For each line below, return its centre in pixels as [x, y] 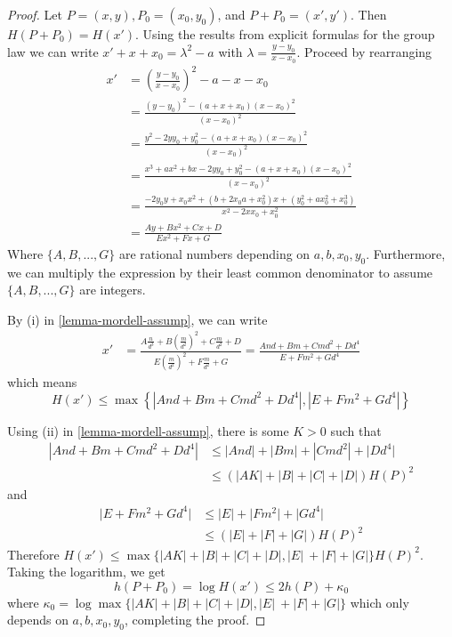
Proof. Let [35, 14]
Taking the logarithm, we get [86, 572]
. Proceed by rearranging [364, 51]
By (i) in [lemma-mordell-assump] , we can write [137, 319]
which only [379, 602]
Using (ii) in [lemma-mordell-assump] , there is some [148, 430]
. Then [369, 14]
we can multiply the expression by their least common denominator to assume [220, 272]
